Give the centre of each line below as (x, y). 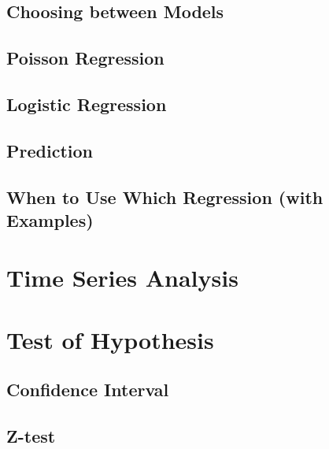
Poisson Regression (85, 58)
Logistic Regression (87, 104)
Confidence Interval (88, 390)
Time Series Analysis (122, 278)
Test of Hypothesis (110, 339)
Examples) (50, 219)
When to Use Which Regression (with (165, 197)
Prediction (50, 150)
